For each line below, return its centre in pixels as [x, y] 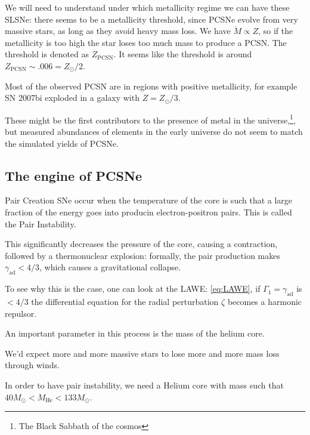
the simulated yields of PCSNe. [62, 143]
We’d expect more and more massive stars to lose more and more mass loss [142, 353]
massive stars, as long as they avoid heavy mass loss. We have [118, 31]
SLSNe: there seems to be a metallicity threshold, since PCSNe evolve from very [151, 19]
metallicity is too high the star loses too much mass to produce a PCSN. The [146, 42]
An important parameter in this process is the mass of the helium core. [135, 333]
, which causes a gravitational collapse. [110, 267]
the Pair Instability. [41, 223]
